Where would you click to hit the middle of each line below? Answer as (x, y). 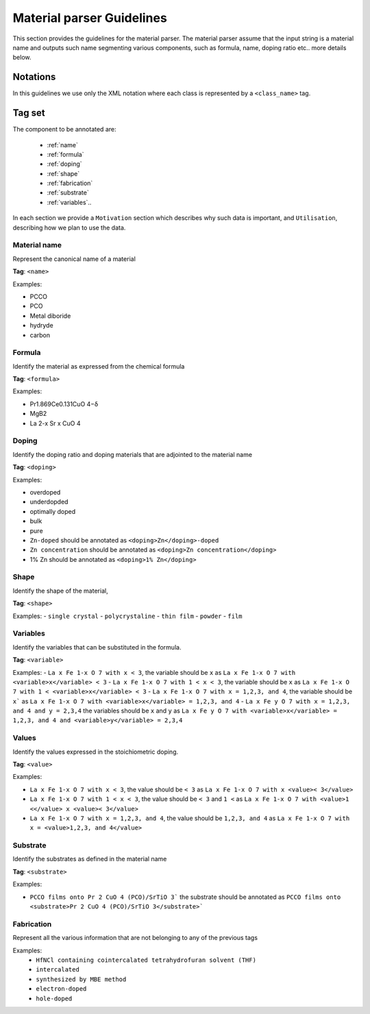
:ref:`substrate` (68, 193)
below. (22, 58)
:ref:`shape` (63, 173)
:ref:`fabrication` (70, 183)
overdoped (45, 492)
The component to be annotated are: (64, 129)
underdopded (49, 502)
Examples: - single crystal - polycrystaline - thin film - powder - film (127, 616)
